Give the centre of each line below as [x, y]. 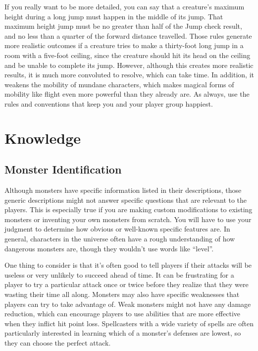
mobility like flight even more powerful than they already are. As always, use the [127, 94]
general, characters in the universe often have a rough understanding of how [120, 239]
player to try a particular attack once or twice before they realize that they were [127, 284]
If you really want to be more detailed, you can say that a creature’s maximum [125, 6]
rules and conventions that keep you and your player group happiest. [109, 103]
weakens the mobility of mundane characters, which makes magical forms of [119, 84]
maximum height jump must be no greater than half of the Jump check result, [123, 26]
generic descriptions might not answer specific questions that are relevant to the [126, 200]
